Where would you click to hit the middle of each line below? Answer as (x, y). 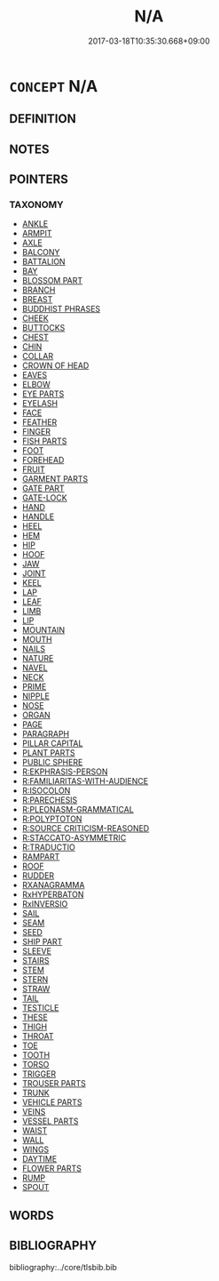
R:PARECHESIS (50, 800)
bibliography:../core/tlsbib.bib (63, 1267)
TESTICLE (40, 1008)
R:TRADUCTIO (48, 847)
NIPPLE (36, 696)
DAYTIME (39, 1159)
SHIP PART (42, 942)
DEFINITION (43, 119)
